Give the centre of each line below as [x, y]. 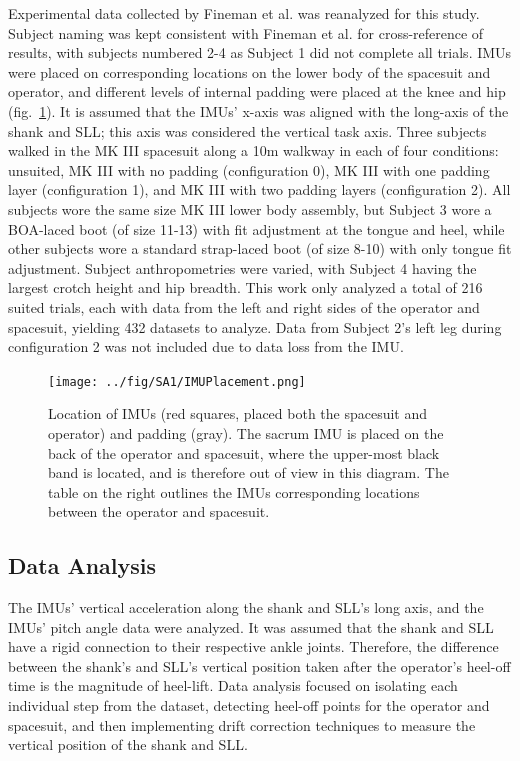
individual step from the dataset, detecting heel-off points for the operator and [249, 705]
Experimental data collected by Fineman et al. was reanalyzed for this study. [244, 13]
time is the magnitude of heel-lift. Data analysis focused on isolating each [233, 685]
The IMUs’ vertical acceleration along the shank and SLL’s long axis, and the [246, 607]
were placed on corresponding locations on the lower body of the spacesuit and [249, 71]
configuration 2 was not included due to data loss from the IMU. [206, 346]
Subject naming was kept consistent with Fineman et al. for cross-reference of [246, 32]
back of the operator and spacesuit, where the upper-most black [244, 452]
